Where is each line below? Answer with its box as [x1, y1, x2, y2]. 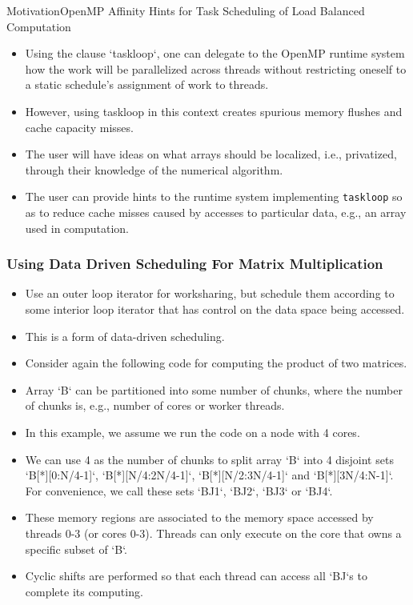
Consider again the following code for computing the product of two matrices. [25, 355, 407, 371]
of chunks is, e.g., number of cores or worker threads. [25, 397, 285, 414]
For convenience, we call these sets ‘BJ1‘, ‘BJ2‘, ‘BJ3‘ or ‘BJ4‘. [25, 482, 333, 499]
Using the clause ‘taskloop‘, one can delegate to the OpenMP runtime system [25, 45, 405, 62]
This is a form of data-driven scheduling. [25, 327, 225, 344]
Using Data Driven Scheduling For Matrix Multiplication [6, 254, 383, 274]
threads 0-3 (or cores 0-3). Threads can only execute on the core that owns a [25, 524, 402, 541]
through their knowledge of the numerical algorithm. [25, 161, 283, 178]
